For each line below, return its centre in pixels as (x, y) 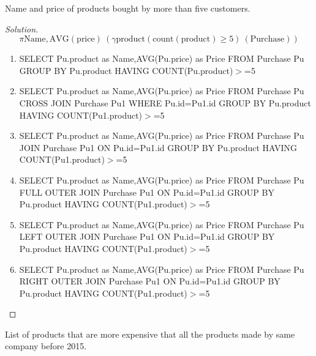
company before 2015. (46, 346)
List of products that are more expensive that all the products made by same (150, 334)
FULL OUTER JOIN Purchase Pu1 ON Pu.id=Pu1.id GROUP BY (147, 192)
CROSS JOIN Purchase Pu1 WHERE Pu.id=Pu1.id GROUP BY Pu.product (165, 102)
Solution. (22, 28)
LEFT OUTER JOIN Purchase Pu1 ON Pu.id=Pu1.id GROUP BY (147, 236)
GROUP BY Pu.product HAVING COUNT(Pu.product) (126, 70)
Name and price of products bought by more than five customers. (128, 8)
